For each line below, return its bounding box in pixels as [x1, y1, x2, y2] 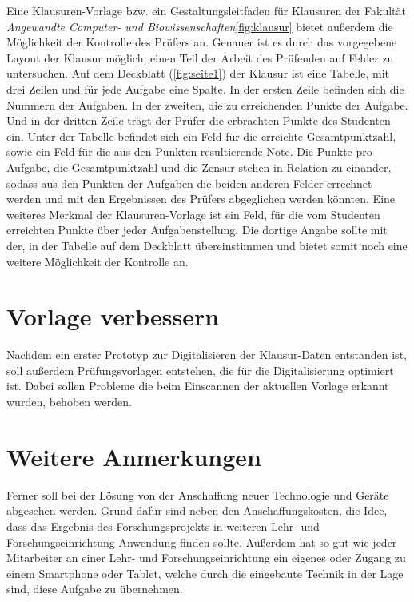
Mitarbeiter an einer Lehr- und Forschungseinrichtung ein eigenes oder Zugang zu [6, 549, 406, 566]
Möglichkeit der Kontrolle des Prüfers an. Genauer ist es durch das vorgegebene [6, 34, 397, 50]
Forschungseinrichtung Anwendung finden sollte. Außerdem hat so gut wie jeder [6, 533, 397, 550]
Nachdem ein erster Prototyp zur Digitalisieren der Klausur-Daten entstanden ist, [6, 346, 407, 363]
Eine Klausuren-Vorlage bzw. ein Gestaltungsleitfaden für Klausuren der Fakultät [6, 2, 407, 18]
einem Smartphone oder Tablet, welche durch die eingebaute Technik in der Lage [6, 564, 404, 581]
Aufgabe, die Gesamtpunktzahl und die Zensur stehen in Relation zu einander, [6, 158, 392, 175]
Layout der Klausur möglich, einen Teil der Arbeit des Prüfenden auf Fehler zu [6, 49, 394, 66]
